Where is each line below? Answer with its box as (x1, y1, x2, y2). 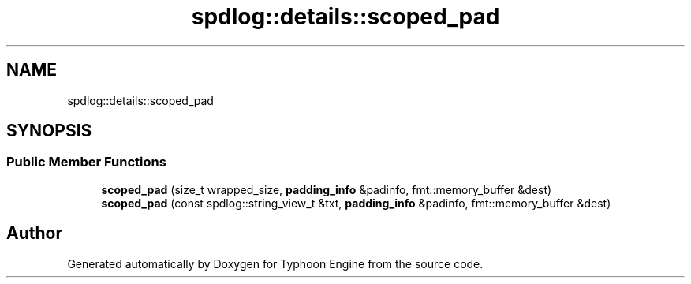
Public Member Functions (6, 154, 166, 170)
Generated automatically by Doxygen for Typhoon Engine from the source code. (67, 256, 484, 271)
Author (6, 223, 62, 244)
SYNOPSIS (6, 121, 92, 141)
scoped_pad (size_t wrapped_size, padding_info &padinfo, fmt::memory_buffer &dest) (101, 182, 552, 196)
